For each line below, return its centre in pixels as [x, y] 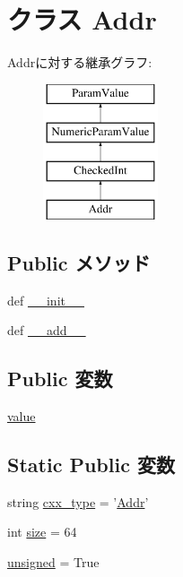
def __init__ [46, 300]
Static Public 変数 [91, 465]
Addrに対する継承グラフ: [80, 62]
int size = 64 [42, 532]
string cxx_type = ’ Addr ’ [78, 501]
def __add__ [47, 330]
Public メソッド [79, 262]
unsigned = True [53, 562]
